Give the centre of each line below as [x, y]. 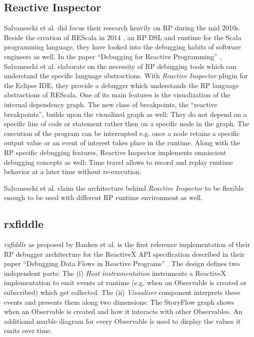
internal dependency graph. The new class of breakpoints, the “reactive [111, 104]
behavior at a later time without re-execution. [73, 171]
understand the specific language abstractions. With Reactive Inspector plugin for [126, 76]
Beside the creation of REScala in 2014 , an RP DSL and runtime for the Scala [123, 37]
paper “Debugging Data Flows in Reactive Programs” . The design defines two [122, 263]
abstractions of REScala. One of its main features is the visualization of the [117, 95]
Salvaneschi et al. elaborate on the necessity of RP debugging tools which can [120, 66]
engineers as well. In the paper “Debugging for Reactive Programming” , [113, 56]
